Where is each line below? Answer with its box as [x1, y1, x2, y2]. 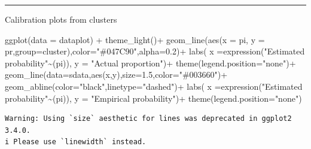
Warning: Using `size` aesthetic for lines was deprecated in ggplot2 [5, 114, 292, 123]
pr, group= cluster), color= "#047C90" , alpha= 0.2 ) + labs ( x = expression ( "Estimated [5, 45, 305, 57]
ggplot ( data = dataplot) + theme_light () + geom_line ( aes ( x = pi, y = [5, 33, 265, 45]
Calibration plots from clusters [5, 13, 117, 25]
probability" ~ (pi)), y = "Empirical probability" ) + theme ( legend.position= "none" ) [5, 92, 302, 104]
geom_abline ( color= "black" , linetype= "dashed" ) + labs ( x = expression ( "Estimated [5, 80, 303, 92]
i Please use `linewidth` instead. [5, 138, 147, 147]
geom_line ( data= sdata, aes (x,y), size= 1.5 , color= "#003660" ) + [5, 68, 228, 81]
